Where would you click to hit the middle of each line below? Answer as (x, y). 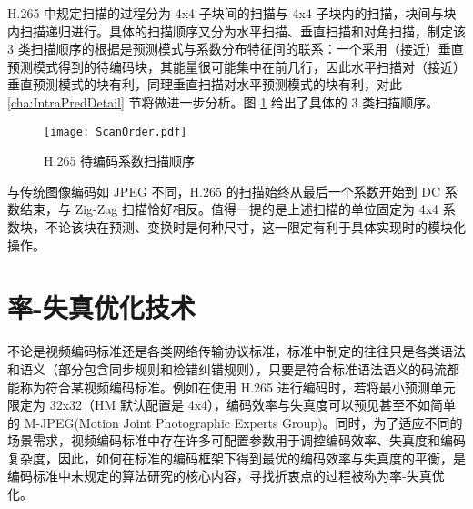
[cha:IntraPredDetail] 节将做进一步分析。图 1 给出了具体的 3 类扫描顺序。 (223, 102)
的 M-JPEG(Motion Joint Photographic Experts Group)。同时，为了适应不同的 (235, 422)
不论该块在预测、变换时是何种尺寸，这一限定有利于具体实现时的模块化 (255, 227)
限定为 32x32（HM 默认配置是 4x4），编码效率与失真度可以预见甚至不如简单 (232, 405)
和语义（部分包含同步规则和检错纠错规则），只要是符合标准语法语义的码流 (227, 368)
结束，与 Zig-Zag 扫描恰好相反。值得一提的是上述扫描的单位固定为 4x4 (229, 209)
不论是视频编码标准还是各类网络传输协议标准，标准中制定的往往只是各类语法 (236, 351)
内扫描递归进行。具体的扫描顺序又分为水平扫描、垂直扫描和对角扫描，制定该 (236, 31)
